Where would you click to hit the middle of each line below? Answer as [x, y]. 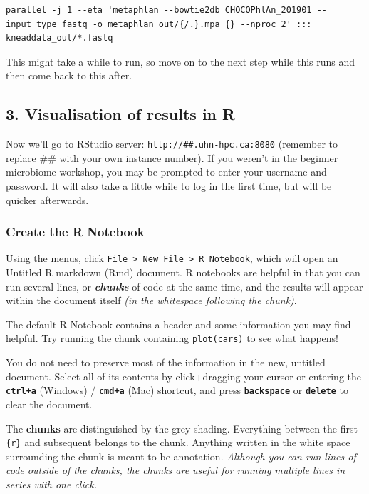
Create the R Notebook [75, 232]
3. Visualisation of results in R [121, 114]
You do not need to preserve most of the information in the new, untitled [166, 362]
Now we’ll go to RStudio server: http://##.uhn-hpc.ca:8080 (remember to [172, 144]
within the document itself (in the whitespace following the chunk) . [151, 300]
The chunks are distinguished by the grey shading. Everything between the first [182, 428]
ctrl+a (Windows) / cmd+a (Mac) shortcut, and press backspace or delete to [177, 390]
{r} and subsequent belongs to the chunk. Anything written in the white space [178, 442]
